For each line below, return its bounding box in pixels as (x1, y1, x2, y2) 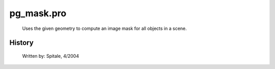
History (9, 39, 34, 47)
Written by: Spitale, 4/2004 (22, 53, 79, 59)
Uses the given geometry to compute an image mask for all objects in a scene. (22, 25, 187, 31)
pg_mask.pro (9, 8, 67, 19)
